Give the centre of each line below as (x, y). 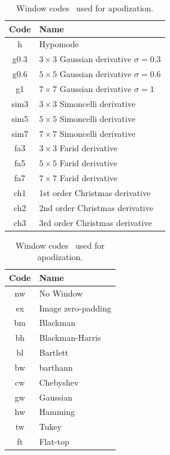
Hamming (57, 412)
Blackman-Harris (70, 338)
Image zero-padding (75, 308)
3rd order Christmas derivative (95, 222)
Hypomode (59, 44)
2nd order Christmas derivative (96, 207)
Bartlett (54, 352)
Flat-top (54, 442)
